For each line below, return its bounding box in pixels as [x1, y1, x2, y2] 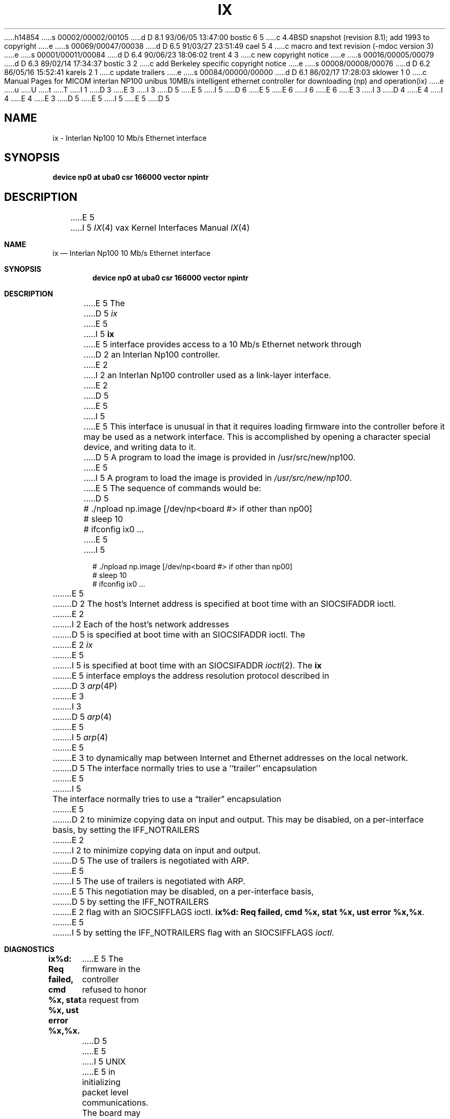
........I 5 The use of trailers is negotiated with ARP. [52, 876, 246, 887]
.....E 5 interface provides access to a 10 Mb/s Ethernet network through [83, 339, 362, 350]
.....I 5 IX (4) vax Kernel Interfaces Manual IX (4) [70, 222, 250, 233]
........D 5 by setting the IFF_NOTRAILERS [52, 897, 209, 907]
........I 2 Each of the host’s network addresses [52, 619, 229, 630]
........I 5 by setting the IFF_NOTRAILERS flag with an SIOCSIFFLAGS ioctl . [52, 927, 334, 938]
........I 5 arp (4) [52, 732, 108, 743]
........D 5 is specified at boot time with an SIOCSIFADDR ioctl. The [52, 629, 305, 640]
